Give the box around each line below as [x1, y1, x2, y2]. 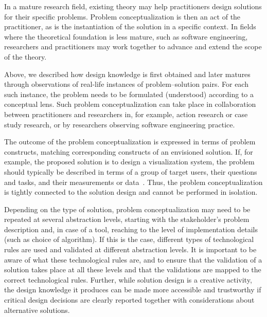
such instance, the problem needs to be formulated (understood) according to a [4, 88, 254, 99]
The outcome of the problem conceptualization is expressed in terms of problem [4, 136, 256, 147]
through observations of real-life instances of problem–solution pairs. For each [4, 79, 248, 89]
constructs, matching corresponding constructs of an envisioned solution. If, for [4, 146, 253, 157]
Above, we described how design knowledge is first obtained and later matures [4, 68, 251, 79]
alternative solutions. [4, 304, 70, 315]
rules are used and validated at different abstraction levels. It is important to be [4, 244, 257, 255]
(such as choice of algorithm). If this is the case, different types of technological [4, 234, 254, 245]
